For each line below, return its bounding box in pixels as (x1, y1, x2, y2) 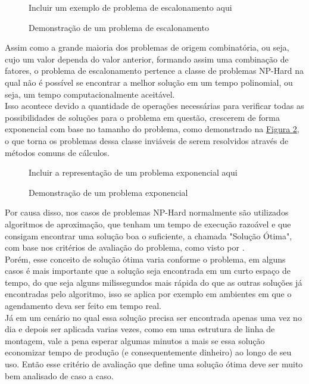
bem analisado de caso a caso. (5, 369, 114, 382)
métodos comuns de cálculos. (5, 146, 110, 158)
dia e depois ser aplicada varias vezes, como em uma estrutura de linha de (5, 323, 275, 335)
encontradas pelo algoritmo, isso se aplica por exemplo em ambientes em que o (5, 288, 292, 300)
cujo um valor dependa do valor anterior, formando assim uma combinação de (5, 52, 289, 65)
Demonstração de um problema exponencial (29, 186, 188, 198)
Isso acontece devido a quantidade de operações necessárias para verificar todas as (5, 99, 304, 112)
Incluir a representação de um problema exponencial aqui (29, 166, 238, 179)
